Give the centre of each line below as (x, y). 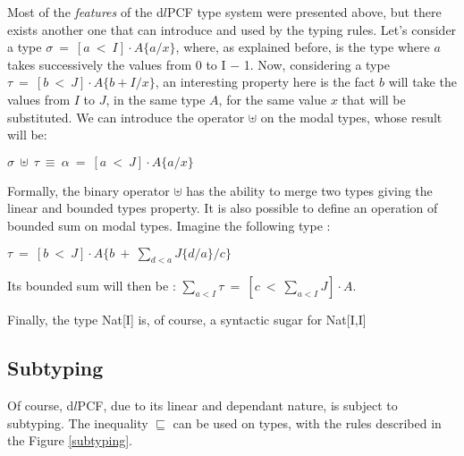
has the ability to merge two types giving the (309, 190)
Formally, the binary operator (89, 190)
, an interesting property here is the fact (265, 82)
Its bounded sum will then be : (92, 286)
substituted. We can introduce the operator (126, 117)
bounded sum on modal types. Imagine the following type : (169, 225)
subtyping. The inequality (78, 422)
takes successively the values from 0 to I (117, 64)
